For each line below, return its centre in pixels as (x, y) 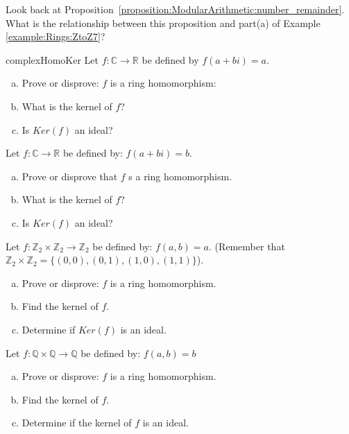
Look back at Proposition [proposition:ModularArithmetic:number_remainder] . (175, 9)
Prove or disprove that (70, 176)
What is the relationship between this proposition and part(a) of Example (163, 23)
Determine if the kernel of (77, 423)
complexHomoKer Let (52, 59)
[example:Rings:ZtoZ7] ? (56, 36)
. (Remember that (247, 246)
